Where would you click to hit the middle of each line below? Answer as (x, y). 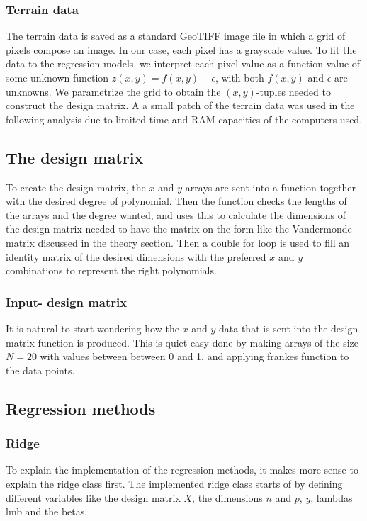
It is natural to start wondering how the (92, 328)
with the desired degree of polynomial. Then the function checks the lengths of (176, 201)
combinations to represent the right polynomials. (111, 270)
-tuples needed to (293, 91)
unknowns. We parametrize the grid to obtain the (113, 91)
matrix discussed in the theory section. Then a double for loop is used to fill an (178, 242)
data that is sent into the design (289, 328)
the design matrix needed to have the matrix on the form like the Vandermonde (179, 229)
